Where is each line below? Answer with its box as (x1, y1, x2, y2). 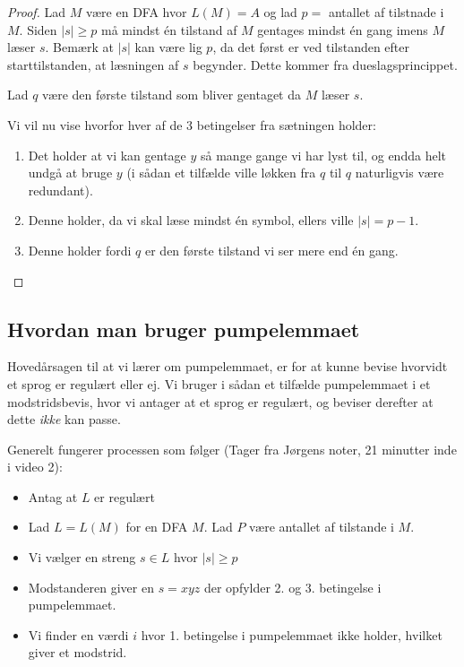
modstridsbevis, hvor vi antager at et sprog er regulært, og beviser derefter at (7, 392, 434, 411)
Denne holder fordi (28, 240, 132, 259)
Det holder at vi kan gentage (28, 145, 186, 164)
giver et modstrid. (28, 643, 127, 662)
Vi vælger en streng (28, 548, 136, 567)
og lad (263, 3, 297, 21)
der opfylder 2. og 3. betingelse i (203, 577, 382, 596)
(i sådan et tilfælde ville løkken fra (126, 163, 316, 182)
